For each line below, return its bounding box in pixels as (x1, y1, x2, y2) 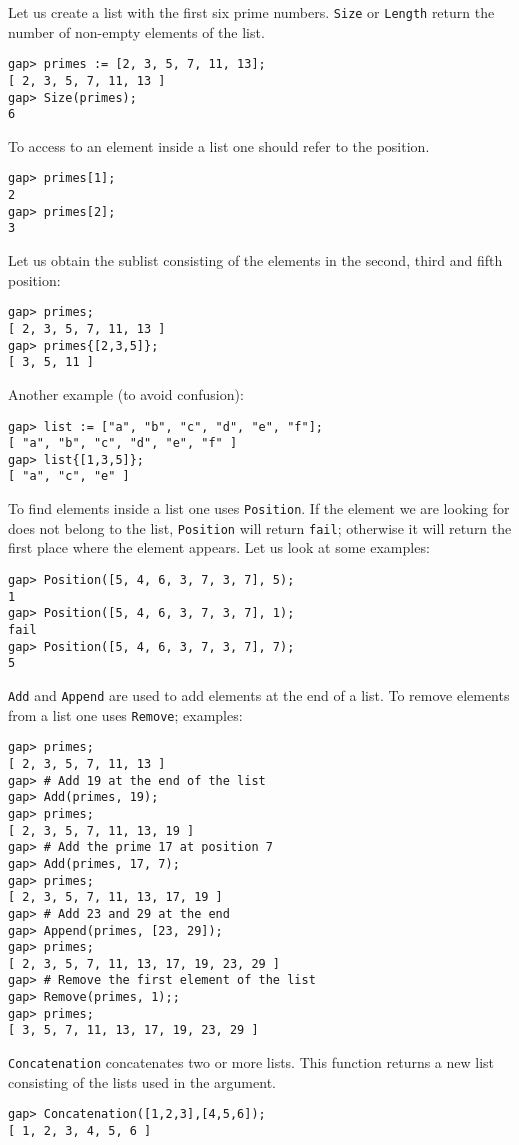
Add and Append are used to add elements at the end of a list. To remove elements (8, 684, 510, 705)
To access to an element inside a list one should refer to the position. (8, 135, 430, 156)
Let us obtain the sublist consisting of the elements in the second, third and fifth (8, 250, 503, 271)
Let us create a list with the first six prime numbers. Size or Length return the (8, 2, 495, 22)
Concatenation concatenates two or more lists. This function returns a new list (8, 1052, 495, 1073)
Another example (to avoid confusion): (8, 383, 244, 404)
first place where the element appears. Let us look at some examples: (8, 537, 430, 558)
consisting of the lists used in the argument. (8, 1071, 276, 1092)
